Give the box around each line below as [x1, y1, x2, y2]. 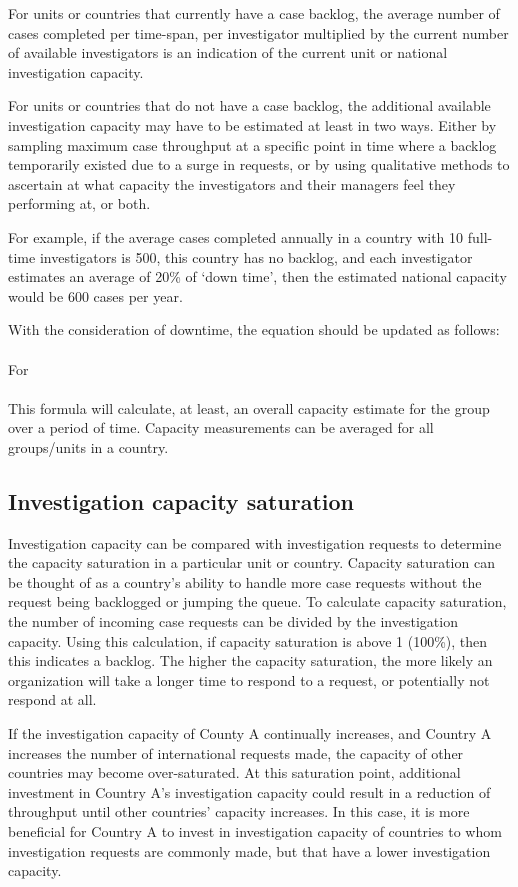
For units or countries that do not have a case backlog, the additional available [8, 95, 491, 116]
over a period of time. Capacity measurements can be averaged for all [8, 417, 434, 438]
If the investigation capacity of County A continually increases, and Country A [8, 723, 492, 744]
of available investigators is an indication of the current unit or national [8, 42, 448, 63]
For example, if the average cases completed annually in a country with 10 [8, 226, 464, 247]
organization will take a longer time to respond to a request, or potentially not [8, 669, 490, 690]
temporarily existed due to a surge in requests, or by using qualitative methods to [8, 154, 510, 175]
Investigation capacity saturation [8, 485, 355, 516]
